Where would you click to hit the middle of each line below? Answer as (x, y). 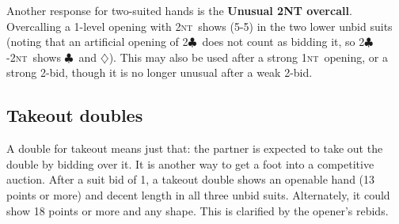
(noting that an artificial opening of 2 (97, 42)
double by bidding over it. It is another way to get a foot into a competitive (190, 163)
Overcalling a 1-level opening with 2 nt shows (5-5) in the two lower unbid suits (199, 26)
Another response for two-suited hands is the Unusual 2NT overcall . (179, 10)
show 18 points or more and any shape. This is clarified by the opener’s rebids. (198, 210)
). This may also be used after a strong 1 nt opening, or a (248, 57)
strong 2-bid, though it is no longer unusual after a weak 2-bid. (160, 72)
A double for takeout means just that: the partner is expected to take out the (195, 148)
